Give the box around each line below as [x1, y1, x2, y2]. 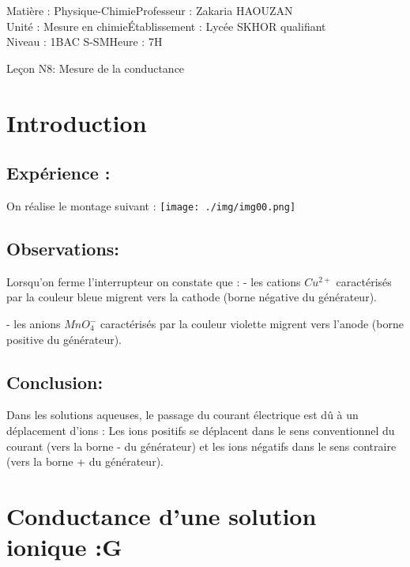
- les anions [6, 316, 61, 331]
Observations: [6, 236, 120, 260]
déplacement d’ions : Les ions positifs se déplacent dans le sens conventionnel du [6, 421, 395, 438]
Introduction [6, 106, 147, 138]
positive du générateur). [6, 331, 122, 347]
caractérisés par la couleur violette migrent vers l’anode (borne [100, 316, 404, 331]
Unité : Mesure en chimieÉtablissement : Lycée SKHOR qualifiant [6, 17, 326, 34]
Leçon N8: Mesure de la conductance [6, 59, 185, 76]
